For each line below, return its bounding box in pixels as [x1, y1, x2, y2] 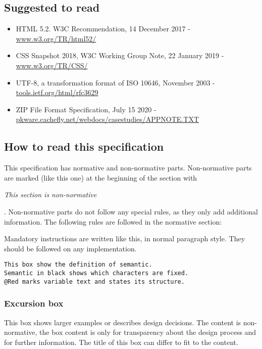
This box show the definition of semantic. [4, 261, 152, 269]
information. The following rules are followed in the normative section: [4, 216, 222, 227]
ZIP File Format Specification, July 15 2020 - [16, 104, 156, 114]
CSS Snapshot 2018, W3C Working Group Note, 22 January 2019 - [16, 50, 224, 61]
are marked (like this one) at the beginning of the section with [4, 172, 197, 183]
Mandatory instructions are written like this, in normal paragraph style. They [4, 233, 245, 244]
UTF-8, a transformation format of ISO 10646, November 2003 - [16, 77, 215, 88]
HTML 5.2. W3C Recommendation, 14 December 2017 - [16, 23, 190, 34]
